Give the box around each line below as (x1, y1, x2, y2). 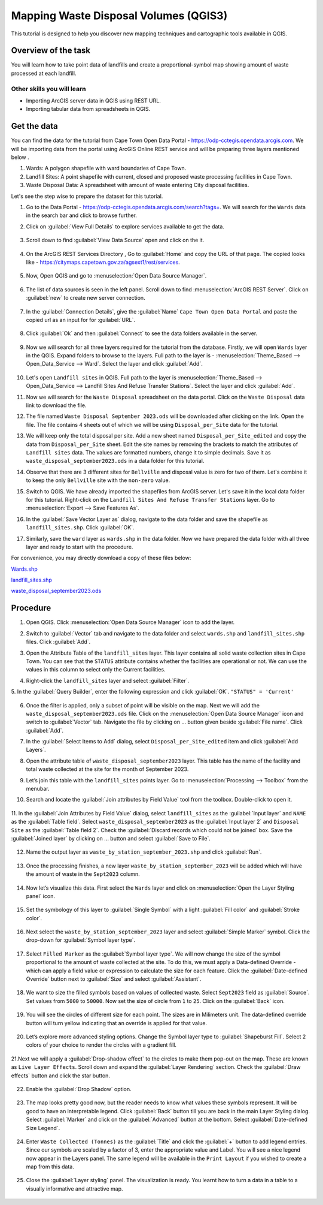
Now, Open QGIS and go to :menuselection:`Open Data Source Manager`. (26, 272, 207, 279)
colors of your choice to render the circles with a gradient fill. (26, 1041, 176, 1049)
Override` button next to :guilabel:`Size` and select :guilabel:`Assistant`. (26, 975, 202, 983)
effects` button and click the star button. (11, 1072, 111, 1079)
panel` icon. (26, 892, 55, 899)
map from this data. (26, 1163, 75, 1170)
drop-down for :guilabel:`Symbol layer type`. (26, 936, 136, 944)
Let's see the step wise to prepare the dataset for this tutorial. (11, 192, 163, 200)
